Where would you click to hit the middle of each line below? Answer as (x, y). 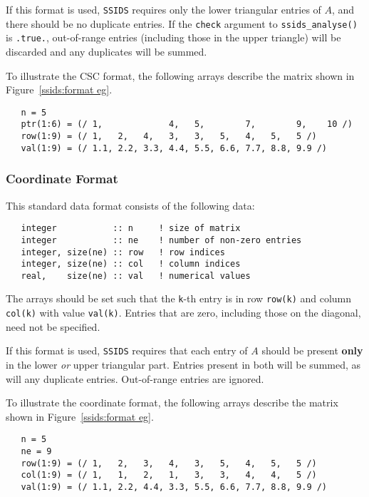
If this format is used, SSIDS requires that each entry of (127, 350)
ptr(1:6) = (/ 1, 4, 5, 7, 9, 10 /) (187, 124)
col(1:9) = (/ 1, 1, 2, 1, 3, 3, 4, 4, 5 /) (169, 475)
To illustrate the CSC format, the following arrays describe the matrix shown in (180, 75)
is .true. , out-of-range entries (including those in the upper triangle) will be (173, 37)
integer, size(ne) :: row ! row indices (123, 252)
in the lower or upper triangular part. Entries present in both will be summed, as (183, 365)
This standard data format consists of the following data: (130, 205)
